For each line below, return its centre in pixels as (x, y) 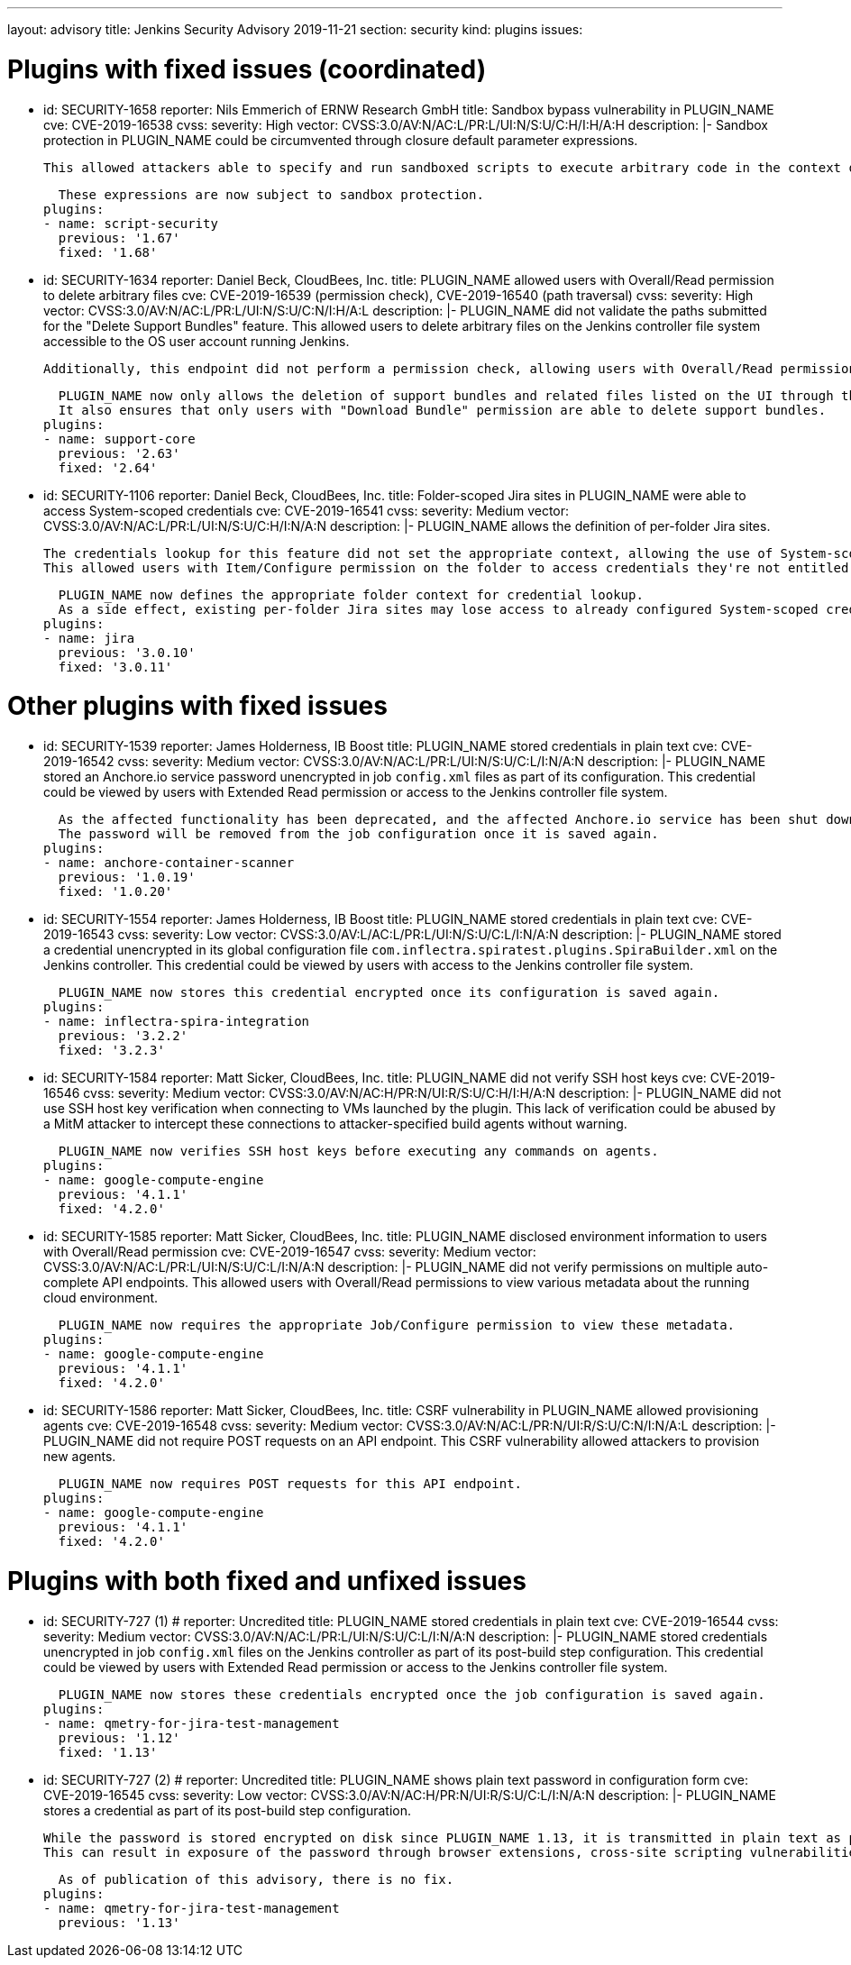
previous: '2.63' (119, 453)
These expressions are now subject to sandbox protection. (271, 194)
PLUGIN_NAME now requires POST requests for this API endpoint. (290, 1484)
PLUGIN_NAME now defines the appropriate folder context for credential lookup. (351, 594)
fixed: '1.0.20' (115, 891)
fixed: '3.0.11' (115, 667)
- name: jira (89, 638)
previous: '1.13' (119, 1922)
